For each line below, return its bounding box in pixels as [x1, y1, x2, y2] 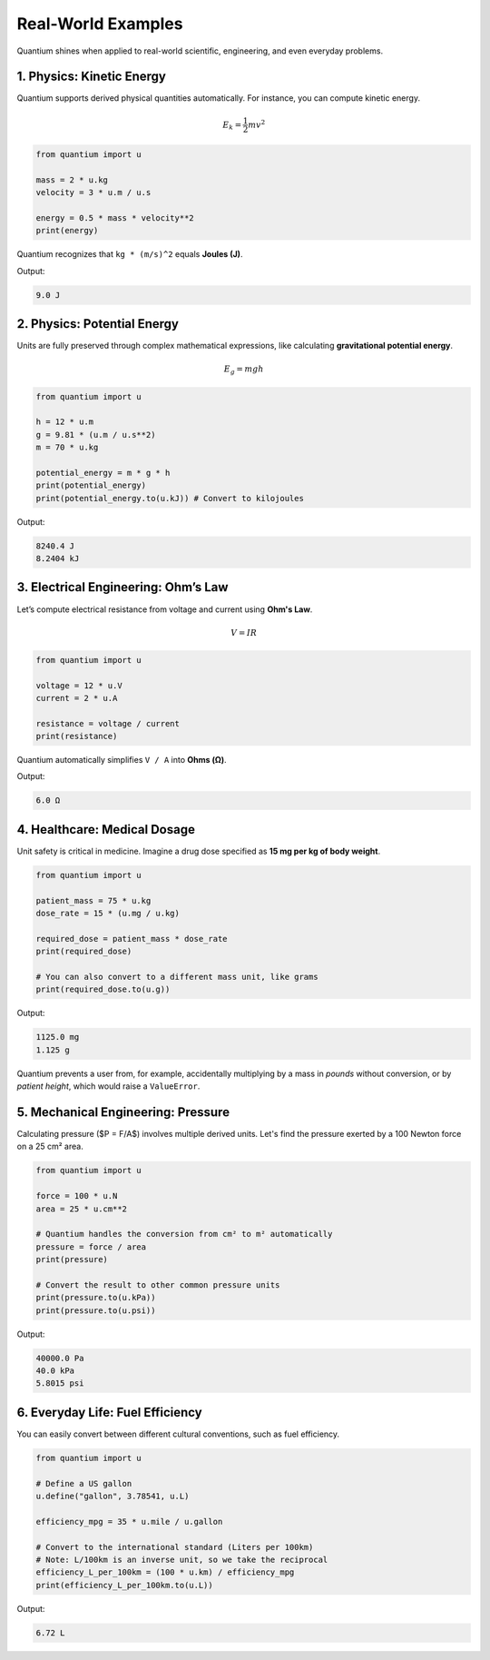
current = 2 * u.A [35, 693, 118, 703]
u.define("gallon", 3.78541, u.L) [35, 1491, 190, 1502]
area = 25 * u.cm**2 [35, 1203, 127, 1214]
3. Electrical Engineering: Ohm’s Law [16, 579, 229, 595]
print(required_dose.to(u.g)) [35, 984, 171, 994]
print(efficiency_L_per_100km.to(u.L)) [35, 1580, 213, 1590]
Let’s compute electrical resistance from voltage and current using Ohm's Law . [16, 604, 313, 615]
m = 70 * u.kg [35, 442, 99, 453]
